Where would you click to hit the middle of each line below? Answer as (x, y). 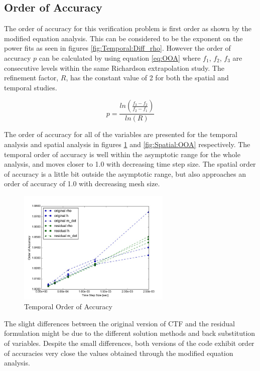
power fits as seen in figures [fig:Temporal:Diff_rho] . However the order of (117, 48)
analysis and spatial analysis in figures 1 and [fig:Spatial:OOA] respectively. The (127, 144)
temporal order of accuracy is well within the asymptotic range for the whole (122, 154)
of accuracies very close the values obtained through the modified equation (119, 353)
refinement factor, (31, 78)
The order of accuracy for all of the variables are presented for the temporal (121, 134)
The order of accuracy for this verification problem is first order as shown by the (128, 28)
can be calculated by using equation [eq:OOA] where (120, 57)
